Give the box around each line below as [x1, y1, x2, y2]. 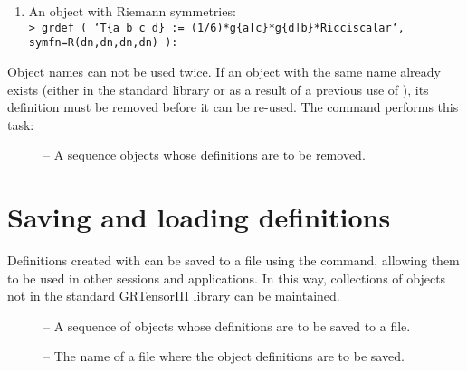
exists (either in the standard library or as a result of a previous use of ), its [7, 79, 429, 98]
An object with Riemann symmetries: [28, 2, 236, 20]
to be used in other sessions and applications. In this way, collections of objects [7, 268, 446, 287]
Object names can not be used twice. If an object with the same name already [7, 61, 441, 80]
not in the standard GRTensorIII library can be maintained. [7, 286, 340, 305]
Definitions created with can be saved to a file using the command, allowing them [7, 251, 460, 269]
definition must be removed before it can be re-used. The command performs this [7, 97, 459, 116]
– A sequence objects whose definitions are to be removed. [43, 145, 366, 164]
